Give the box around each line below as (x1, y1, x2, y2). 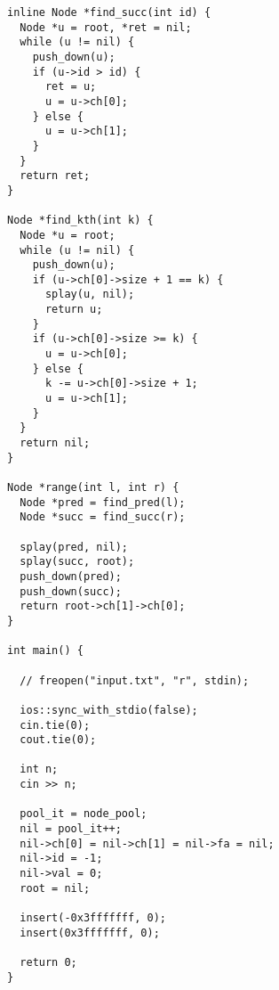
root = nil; (20, 881, 91, 895)
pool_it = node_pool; (20, 807, 147, 821)
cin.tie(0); (20, 718, 91, 732)
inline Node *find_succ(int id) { (7, 6, 211, 19)
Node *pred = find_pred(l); (20, 495, 186, 509)
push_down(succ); (20, 585, 122, 598)
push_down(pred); (20, 569, 122, 583)
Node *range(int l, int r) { (7, 481, 179, 494)
